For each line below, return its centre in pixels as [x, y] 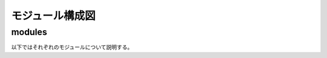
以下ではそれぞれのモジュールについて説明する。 [72, 47]
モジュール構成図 [54, 16]
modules [29, 32]
